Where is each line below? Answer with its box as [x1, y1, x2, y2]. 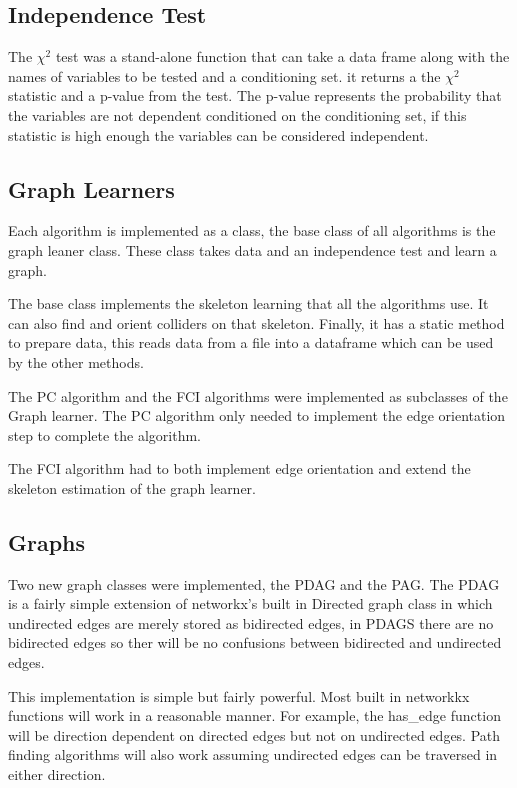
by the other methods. [8, 351, 144, 372]
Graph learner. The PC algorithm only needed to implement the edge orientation [8, 405, 506, 426]
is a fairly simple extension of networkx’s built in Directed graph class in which [8, 593, 493, 614]
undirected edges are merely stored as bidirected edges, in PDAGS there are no [8, 612, 494, 633]
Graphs [8, 526, 86, 557]
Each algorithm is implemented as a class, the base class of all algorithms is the [8, 220, 496, 241]
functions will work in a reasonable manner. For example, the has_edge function [8, 705, 501, 726]
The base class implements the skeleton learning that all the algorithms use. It [8, 293, 489, 314]
